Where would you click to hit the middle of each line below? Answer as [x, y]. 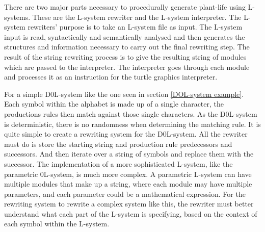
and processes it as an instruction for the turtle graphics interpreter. [111, 77]
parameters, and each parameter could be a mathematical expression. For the [125, 194]
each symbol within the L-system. [57, 224]
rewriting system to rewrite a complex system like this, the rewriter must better [129, 204]
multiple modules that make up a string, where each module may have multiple [128, 184]
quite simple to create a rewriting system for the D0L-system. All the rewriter [126, 134]
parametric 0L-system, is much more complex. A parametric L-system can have [128, 174]
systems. [17, 17]
